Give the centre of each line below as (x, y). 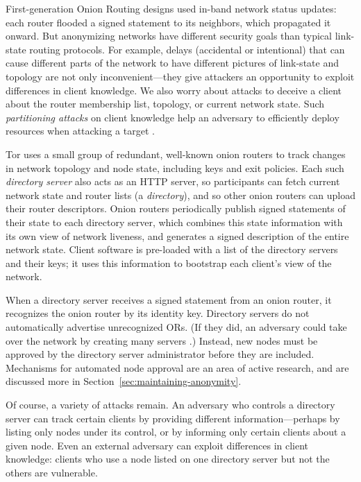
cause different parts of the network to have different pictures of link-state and (172, 63)
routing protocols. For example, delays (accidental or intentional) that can (187, 49)
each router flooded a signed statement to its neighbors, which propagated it (168, 22)
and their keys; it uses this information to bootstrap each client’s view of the (169, 262)
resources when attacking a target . (80, 131)
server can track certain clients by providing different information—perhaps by (173, 418)
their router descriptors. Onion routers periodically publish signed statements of (176, 208)
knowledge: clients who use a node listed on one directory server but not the (168, 459)
